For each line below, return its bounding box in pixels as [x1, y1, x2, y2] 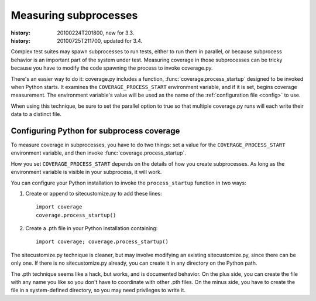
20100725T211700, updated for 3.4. [57, 37, 143, 44]
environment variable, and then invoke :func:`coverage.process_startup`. [11, 149, 187, 156]
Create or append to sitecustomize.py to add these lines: [25, 190, 162, 197]
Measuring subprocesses [11, 9, 138, 22]
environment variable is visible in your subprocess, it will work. [11, 169, 162, 176]
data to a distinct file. [11, 111, 61, 118]
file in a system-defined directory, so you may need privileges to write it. [11, 287, 186, 294]
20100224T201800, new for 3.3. [57, 29, 135, 36]
